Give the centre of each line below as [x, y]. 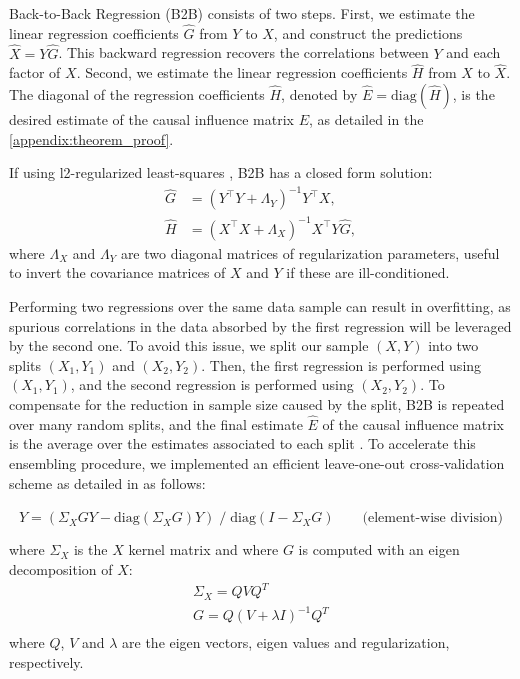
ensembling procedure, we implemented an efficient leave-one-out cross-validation [257, 463]
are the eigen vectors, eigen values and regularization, [286, 642]
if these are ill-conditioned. [368, 272]
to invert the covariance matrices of [117, 272]
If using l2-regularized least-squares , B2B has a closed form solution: [221, 172]
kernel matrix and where [203, 549]
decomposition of [61, 569]
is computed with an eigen [379, 549]
